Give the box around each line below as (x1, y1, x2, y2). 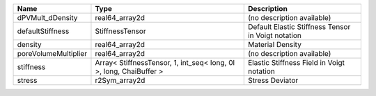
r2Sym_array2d (95, 76, 146, 85)
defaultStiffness (17, 26, 70, 36)
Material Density (247, 40, 302, 49)
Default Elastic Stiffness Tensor (247, 22, 351, 31)
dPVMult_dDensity (17, 13, 78, 22)
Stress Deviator (247, 76, 299, 85)
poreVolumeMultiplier (17, 49, 87, 58)
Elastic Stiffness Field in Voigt (247, 58, 345, 67)
